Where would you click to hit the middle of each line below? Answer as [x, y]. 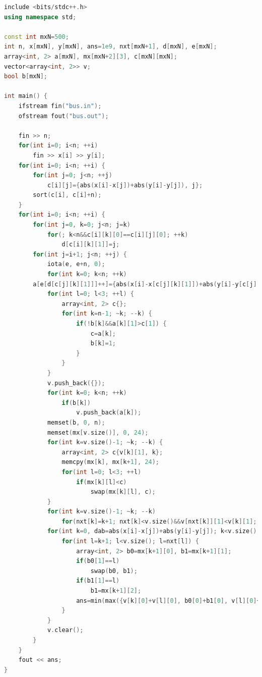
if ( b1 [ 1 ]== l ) [98, 581]
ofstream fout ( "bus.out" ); [63, 116]
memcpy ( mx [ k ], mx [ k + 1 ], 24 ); [110, 462]
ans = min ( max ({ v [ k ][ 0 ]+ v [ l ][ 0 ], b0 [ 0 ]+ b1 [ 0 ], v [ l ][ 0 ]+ [168, 601]
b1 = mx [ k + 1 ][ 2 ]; [116, 591]
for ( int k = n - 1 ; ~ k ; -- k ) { [107, 314]
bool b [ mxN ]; [26, 76]
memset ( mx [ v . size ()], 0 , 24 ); [98, 432]
